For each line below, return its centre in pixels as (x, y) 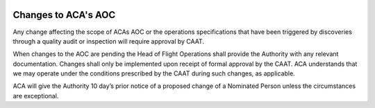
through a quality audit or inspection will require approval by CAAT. (109, 41)
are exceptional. (36, 96)
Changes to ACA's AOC (64, 15)
